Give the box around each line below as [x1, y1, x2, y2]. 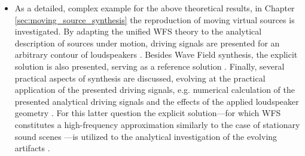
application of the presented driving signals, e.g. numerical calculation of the [14, 83, 295, 96]
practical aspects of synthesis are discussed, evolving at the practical [14, 71, 266, 84]
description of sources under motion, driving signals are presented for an [14, 36, 280, 49]
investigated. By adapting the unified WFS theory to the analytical [14, 25, 262, 38]
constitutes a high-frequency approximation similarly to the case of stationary [14, 118, 300, 130]
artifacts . [14, 142, 50, 154]
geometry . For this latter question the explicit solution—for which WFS [14, 107, 281, 119]
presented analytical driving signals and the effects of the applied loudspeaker [14, 95, 299, 107]
